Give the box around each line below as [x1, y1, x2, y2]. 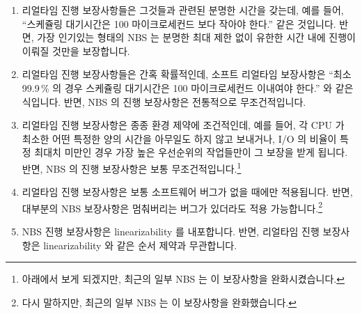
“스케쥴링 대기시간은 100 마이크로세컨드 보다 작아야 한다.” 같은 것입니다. [22, 16, 336, 31]
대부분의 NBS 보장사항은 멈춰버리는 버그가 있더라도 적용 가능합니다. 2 [22, 198, 323, 215]
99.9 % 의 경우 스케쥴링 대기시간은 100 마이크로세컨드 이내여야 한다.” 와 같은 [22, 80, 354, 95]
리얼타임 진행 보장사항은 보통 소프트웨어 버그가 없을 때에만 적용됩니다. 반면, [22, 185, 353, 199]
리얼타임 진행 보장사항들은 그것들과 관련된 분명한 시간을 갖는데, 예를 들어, [22, 3, 344, 17]
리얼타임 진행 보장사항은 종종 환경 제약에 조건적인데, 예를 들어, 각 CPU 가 [22, 118, 345, 132]
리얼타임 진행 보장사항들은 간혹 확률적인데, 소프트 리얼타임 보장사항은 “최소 [22, 67, 352, 81]
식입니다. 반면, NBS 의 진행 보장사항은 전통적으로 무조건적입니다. [22, 94, 306, 109]
